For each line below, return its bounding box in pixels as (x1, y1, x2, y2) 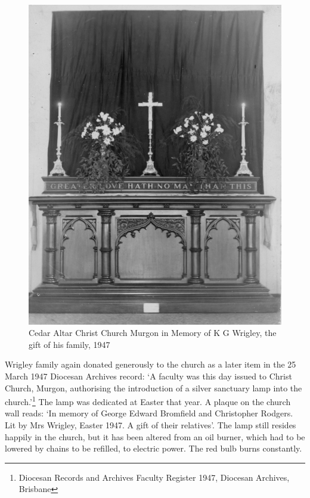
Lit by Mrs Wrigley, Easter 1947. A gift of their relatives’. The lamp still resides (5, 419, 296, 431)
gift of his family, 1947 (29, 338, 110, 350)
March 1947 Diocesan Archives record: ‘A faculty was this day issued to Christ (5, 370, 292, 382)
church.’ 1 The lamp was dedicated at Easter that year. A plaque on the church (5, 394, 291, 407)
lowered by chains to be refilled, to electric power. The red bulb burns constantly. (5, 442, 302, 455)
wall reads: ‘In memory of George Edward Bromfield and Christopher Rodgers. (5, 407, 293, 419)
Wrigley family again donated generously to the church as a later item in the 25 (5, 358, 296, 371)
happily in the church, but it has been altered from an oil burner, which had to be (5, 430, 305, 443)
